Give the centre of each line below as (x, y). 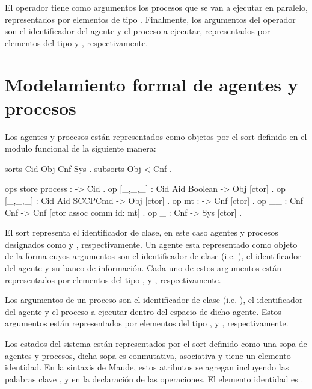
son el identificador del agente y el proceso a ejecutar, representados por (138, 31)
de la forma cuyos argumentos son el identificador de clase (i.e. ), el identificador (153, 256)
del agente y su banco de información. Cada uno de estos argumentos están (143, 268)
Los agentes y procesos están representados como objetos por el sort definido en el (156, 136)
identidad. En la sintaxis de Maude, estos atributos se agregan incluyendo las (147, 367)
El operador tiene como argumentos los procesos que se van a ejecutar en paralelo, (156, 7)
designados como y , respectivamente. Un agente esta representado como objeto (151, 244)
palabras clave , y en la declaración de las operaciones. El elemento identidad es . (154, 378)
